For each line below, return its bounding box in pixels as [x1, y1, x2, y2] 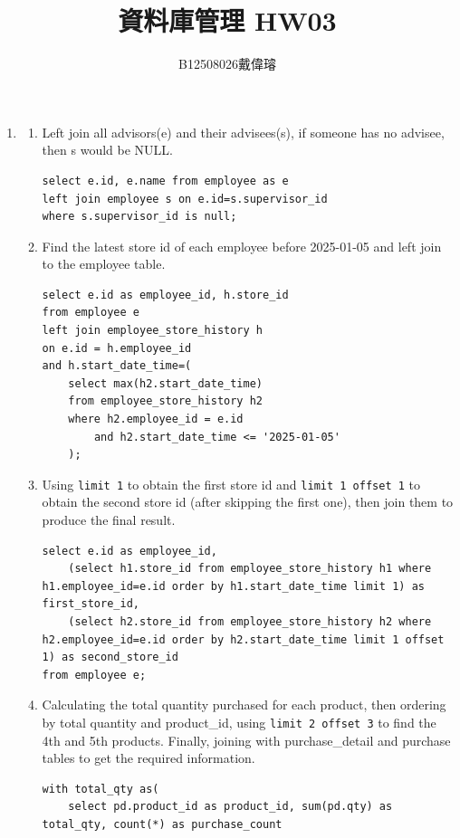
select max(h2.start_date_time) [68, 376, 263, 390]
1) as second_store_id [42, 651, 178, 664]
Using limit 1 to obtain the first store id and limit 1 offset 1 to [42, 474, 420, 493]
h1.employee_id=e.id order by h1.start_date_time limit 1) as [42, 579, 425, 593]
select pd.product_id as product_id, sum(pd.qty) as [68, 800, 393, 814]
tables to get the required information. [42, 748, 255, 767]
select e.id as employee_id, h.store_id [42, 288, 289, 301]
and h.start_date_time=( [42, 359, 192, 373]
